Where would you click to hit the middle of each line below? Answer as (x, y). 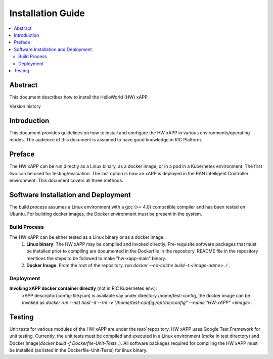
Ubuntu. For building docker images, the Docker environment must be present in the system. (106, 214)
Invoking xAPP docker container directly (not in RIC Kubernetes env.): (83, 288)
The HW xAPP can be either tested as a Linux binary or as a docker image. (87, 237)
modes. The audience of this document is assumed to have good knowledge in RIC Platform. (106, 140)
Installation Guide (47, 13)
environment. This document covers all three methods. (66, 181)
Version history (25, 107)
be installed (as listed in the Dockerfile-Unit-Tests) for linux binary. (78, 350)
